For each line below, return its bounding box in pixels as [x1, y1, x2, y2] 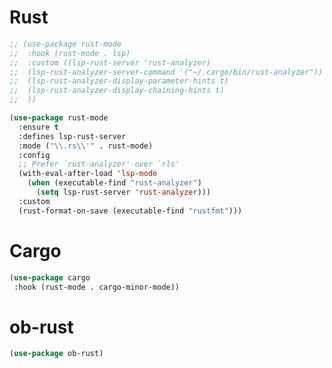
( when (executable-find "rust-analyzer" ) [27, 178, 202, 188]
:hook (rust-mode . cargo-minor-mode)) [13, 282, 181, 292]
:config [18, 150, 51, 160]
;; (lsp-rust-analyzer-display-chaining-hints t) [9, 86, 225, 96]
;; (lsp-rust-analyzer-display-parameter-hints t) [9, 76, 229, 86]
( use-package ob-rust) [9, 349, 104, 359]
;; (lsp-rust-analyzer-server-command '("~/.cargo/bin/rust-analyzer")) [9, 67, 324, 77]
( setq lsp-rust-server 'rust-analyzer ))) [35, 187, 212, 198]
